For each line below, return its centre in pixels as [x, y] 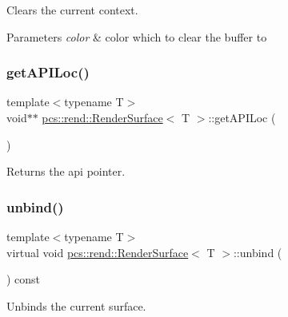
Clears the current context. [72, 10]
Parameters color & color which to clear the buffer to [137, 36]
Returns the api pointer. [66, 171]
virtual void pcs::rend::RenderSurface [98, 252]
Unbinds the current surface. [76, 305]
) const [24, 279]
